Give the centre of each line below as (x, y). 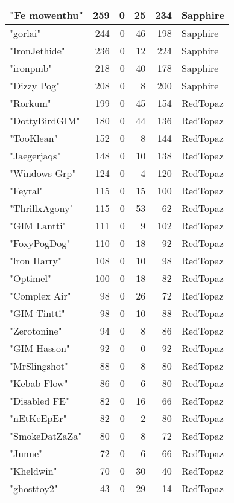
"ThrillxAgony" (42, 208)
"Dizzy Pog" (35, 85)
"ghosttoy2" (34, 488)
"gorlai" (25, 33)
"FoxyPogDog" (40, 243)
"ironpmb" (31, 68)
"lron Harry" (36, 261)
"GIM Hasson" (40, 348)
